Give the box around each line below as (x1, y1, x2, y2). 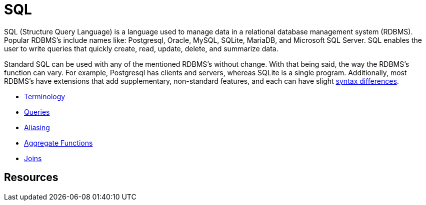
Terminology (24, 92, 65, 101)
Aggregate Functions (24, 138, 93, 147)
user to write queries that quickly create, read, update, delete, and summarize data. (4, 44, 278, 53)
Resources (4, 171, 58, 184)
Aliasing (24, 123, 50, 132)
